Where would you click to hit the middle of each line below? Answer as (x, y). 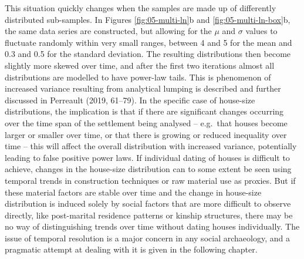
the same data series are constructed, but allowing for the (108, 31)
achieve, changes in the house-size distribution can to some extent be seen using (148, 169)
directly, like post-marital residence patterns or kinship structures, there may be (149, 215)
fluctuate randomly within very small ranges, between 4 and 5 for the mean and (148, 42)
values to (261, 31)
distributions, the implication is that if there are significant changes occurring (144, 111)
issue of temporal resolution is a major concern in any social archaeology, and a (147, 238)
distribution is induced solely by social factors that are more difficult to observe (148, 203)
